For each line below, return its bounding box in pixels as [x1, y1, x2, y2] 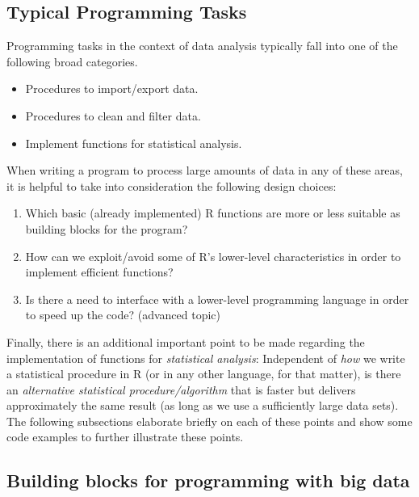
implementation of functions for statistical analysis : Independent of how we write [6, 349, 405, 366]
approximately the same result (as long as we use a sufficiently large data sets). [6, 397, 399, 414]
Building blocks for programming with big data [6, 468, 410, 493]
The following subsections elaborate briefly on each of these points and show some [6, 412, 413, 429]
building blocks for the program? [25, 220, 188, 237]
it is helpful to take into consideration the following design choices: [6, 177, 337, 194]
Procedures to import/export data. [25, 80, 199, 97]
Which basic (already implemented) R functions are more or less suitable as [25, 204, 400, 221]
